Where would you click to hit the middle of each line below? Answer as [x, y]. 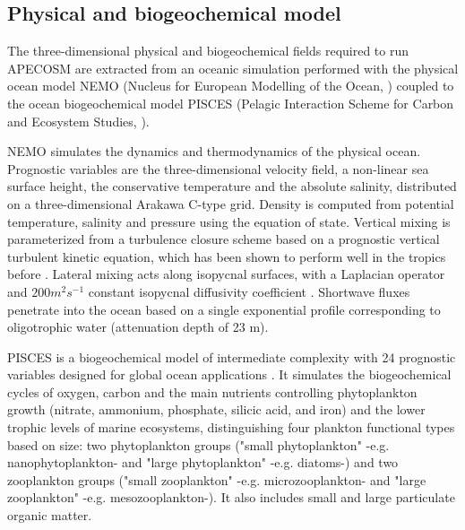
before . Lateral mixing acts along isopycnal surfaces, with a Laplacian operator [226, 274]
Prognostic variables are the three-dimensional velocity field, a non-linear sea [218, 168]
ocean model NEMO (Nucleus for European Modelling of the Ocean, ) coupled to [231, 86]
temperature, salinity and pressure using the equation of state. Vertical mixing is [229, 221]
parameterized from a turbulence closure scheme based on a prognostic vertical [224, 239]
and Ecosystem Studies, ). [78, 121]
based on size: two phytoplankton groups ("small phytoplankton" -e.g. [198, 444]
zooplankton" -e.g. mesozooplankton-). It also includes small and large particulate [231, 497]
